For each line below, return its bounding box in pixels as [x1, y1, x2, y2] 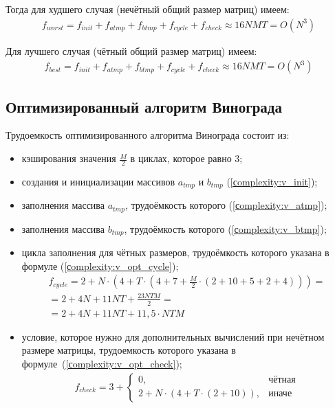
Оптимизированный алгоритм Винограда [6, 95, 282, 117]
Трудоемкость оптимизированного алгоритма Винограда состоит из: [6, 128, 290, 142]
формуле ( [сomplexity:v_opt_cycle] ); [21, 258, 179, 273]
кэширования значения [21, 151, 116, 166]
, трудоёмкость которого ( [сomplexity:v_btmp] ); [124, 221, 327, 236]
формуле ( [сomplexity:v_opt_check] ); [21, 356, 182, 371]
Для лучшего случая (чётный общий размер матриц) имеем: [6, 43, 257, 58]
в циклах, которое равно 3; [130, 151, 243, 166]
